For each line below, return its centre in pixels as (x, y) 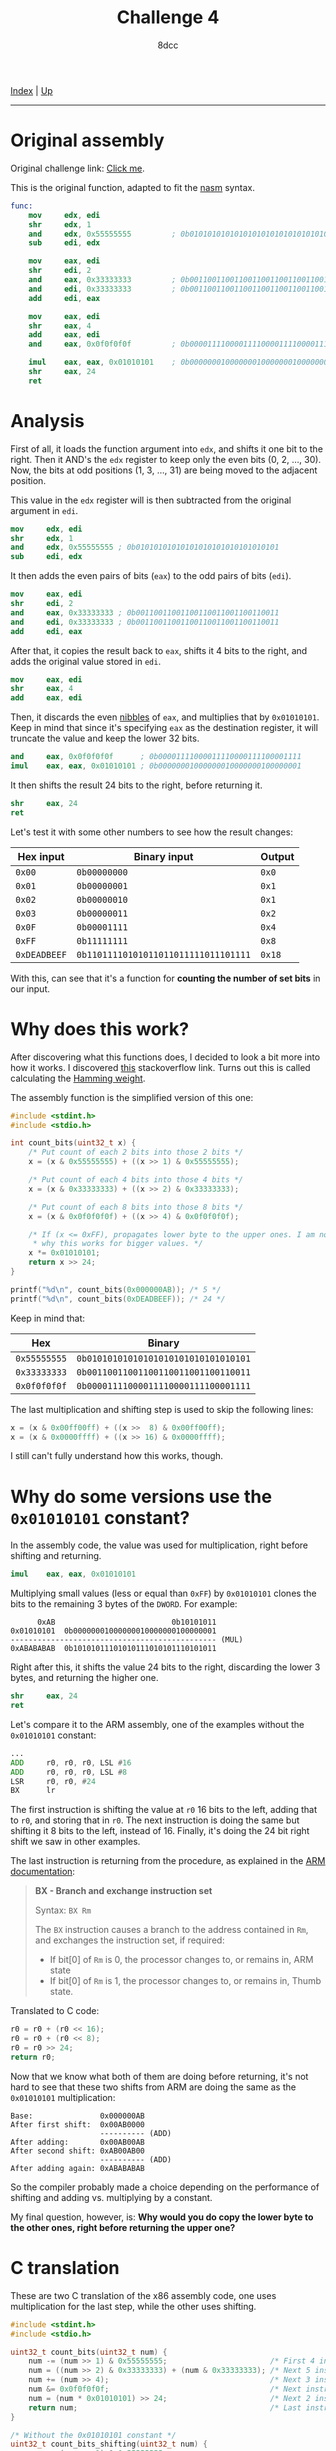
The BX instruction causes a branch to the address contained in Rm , (171, 1930)
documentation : (43, 1872)
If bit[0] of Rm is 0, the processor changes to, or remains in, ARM (181, 1960)
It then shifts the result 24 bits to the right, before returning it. (136, 785)
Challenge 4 (168, 17)
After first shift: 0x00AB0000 (77, 2124)
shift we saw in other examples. (75, 1842)
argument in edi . (44, 510)
